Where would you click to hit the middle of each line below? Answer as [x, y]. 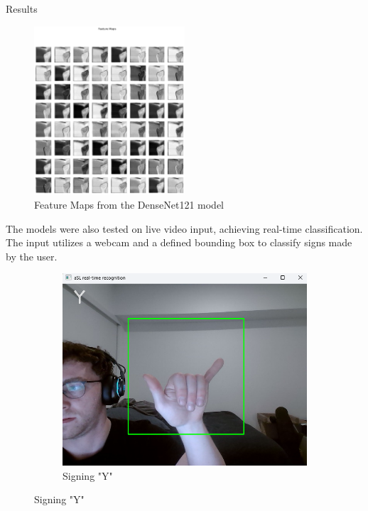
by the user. [32, 256]
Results [22, 9]
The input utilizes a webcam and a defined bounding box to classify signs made [179, 242]
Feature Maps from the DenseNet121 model [129, 204]
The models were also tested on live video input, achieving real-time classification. [184, 228]
